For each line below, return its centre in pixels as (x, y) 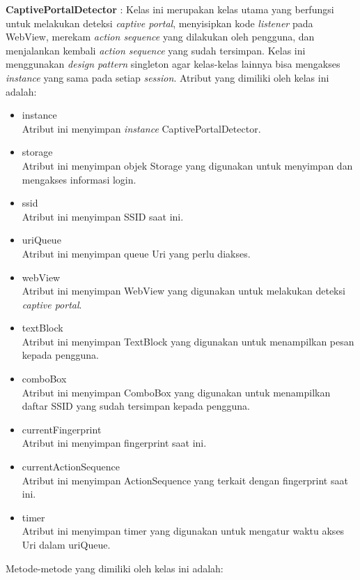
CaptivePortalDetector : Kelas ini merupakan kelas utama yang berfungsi (170, 9)
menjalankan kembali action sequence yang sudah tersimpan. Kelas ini (156, 50)
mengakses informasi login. (79, 179)
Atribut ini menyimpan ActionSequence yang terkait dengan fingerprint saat (185, 480)
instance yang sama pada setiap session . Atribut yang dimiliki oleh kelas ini (167, 77)
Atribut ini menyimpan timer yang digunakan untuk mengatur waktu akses (183, 531)
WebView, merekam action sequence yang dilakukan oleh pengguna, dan (160, 37)
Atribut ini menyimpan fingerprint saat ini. (114, 443)
